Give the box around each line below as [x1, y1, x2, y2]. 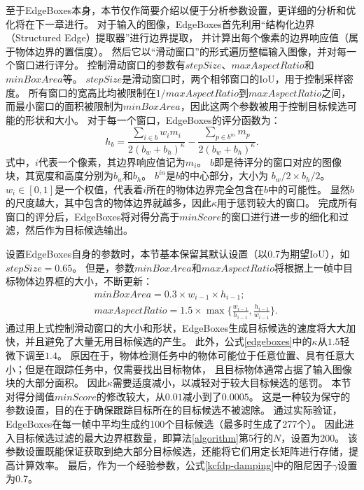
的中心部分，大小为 [180, 168, 269, 183]
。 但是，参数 [72, 260, 134, 274]
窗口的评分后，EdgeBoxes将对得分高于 [6, 209, 180, 223]
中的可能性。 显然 [268, 181, 350, 196]
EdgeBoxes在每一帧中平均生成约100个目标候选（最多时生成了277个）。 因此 [6, 416, 344, 430]
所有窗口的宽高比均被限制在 [28, 85, 156, 99]
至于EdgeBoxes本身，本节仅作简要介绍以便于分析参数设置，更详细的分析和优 [6, 3, 356, 17]
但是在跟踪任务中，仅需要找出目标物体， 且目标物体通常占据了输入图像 [24, 361, 352, 376]
